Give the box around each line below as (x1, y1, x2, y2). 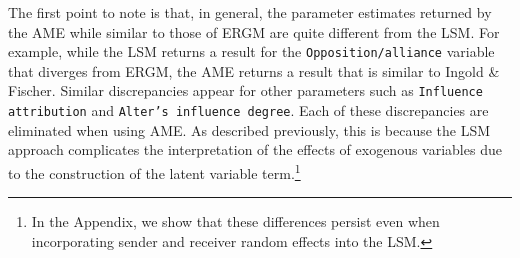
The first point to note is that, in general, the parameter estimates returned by (8, 2, 492, 22)
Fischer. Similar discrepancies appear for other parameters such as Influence (8, 80, 483, 101)
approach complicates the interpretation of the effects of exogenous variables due (8, 139, 502, 160)
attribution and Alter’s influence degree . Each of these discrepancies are (8, 100, 489, 121)
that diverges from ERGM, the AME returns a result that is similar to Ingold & (8, 60, 500, 81)
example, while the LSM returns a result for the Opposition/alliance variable (8, 41, 495, 62)
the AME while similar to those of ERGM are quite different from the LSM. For (8, 21, 500, 42)
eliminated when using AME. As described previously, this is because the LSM (8, 119, 491, 140)
